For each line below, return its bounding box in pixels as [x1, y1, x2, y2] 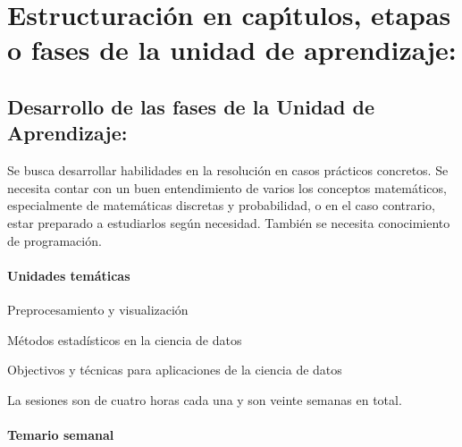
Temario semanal [7, 425, 114, 443]
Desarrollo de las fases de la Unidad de [7, 92, 375, 120]
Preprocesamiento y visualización [7, 299, 189, 318]
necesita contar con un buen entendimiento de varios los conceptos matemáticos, [7, 178, 447, 197]
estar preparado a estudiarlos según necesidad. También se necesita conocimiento [7, 213, 450, 232]
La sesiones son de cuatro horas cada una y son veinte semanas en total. [7, 390, 402, 409]
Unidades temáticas [7, 266, 130, 284]
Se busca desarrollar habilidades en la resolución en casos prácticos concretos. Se [7, 161, 449, 180]
